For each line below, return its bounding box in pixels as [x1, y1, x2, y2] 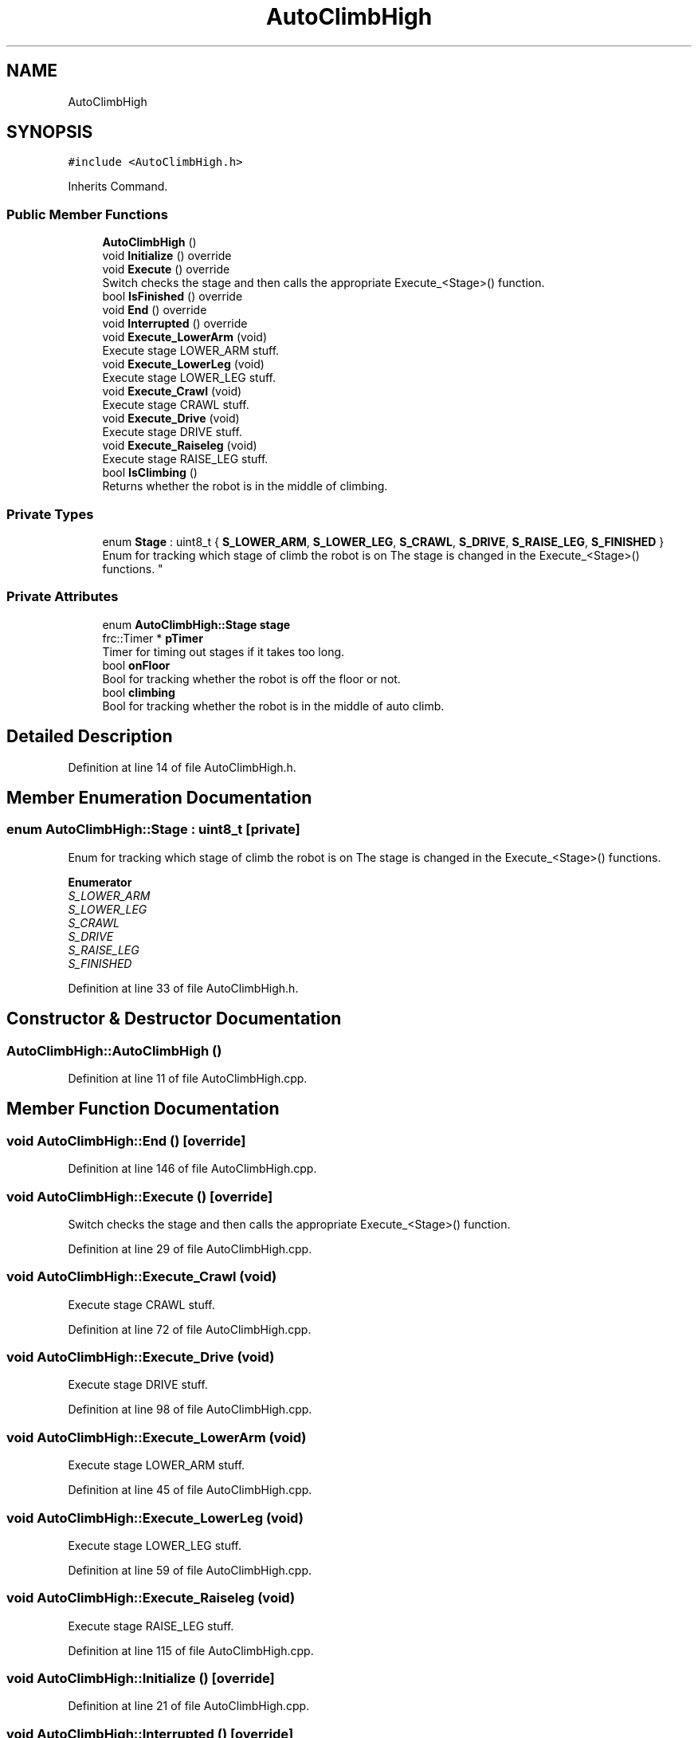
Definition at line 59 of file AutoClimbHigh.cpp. [68, 1563, 312, 1577]
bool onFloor [102, 658, 171, 672]
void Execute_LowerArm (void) [102, 330, 268, 344]
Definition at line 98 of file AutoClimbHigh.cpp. [68, 1402, 312, 1417]
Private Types [6, 505, 94, 522]
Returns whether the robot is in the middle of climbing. [102, 479, 388, 493]
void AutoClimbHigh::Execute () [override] [6, 1188, 273, 1205]
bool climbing [102, 685, 175, 699]
